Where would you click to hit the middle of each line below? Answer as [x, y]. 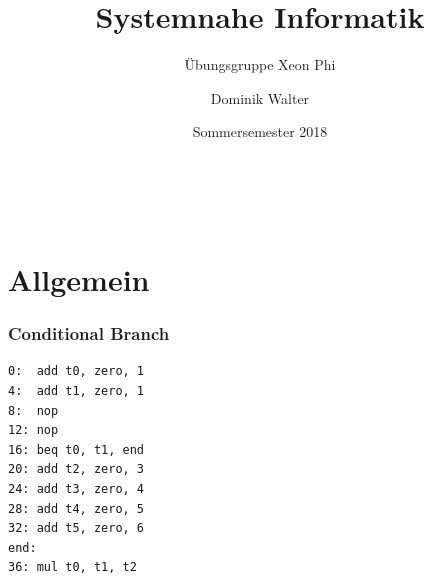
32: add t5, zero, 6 [76, 528]
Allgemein [79, 279]
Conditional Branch [89, 333]
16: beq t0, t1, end [76, 449]
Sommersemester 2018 [260, 131]
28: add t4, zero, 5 [76, 508]
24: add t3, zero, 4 [76, 488]
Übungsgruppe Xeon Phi [260, 64]
